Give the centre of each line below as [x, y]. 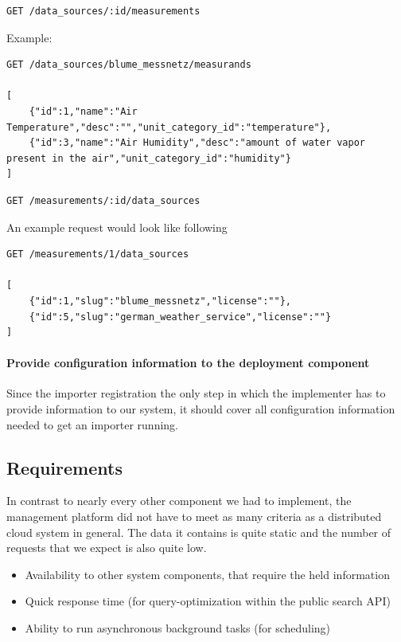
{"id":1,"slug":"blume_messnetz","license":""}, [160, 301]
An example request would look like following [117, 227]
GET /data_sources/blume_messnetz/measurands [129, 65]
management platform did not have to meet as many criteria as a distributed [194, 517]
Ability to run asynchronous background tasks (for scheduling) [178, 628]
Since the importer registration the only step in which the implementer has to [196, 393]
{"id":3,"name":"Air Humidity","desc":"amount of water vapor [197, 143]
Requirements [64, 467]
